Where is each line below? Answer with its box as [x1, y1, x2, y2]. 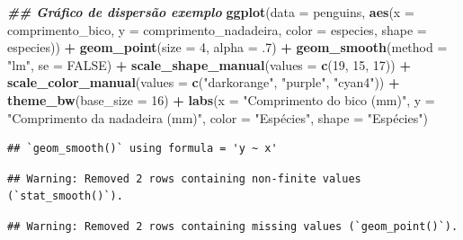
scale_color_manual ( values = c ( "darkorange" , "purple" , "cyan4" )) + [7, 73, 400, 92]
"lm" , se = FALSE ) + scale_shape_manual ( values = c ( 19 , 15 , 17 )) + [7, 55, 411, 74]
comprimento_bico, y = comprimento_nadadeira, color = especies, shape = [7, 20, 427, 39]
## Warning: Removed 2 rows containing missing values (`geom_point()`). [7, 219, 459, 233]
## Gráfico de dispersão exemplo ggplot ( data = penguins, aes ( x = [7, 3, 414, 21]
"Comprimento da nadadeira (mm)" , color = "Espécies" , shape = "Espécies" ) [7, 108, 428, 127]
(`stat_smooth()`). [7, 190, 123, 203]
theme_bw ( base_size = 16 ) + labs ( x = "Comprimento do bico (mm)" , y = [7, 90, 435, 109]
